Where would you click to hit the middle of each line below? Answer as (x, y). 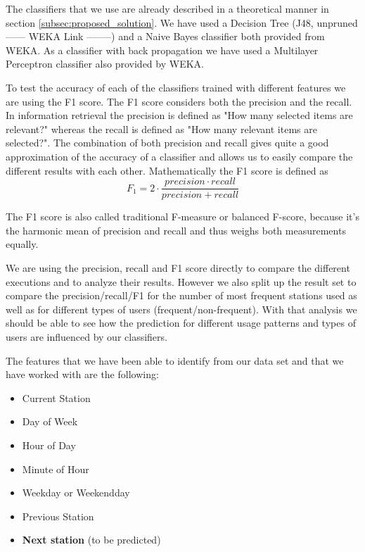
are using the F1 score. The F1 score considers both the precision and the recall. (179, 101)
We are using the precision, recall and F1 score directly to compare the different (178, 267)
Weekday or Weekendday (76, 493)
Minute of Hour (56, 469)
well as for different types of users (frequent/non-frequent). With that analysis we (181, 309)
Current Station (56, 397)
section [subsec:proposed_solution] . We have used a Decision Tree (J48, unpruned (182, 22)
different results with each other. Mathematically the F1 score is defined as (167, 170)
